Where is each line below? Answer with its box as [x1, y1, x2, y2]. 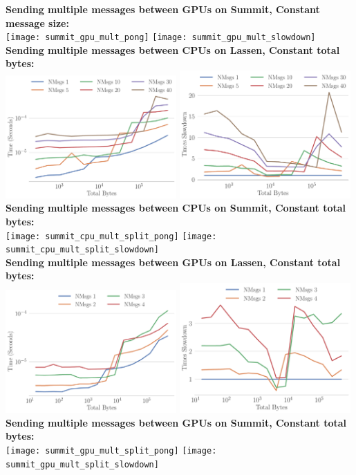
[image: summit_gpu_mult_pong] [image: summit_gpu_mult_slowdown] [6, 32, 316, 43]
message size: [6, 15, 69, 30]
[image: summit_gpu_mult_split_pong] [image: [6, 445, 217, 456]
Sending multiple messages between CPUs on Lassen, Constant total [6, 42, 340, 57]
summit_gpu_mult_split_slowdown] [6, 459, 159, 469]
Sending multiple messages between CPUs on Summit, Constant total [6, 201, 346, 215]
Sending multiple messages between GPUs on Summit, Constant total [6, 415, 347, 429]
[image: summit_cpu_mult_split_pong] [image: [6, 231, 217, 241]
